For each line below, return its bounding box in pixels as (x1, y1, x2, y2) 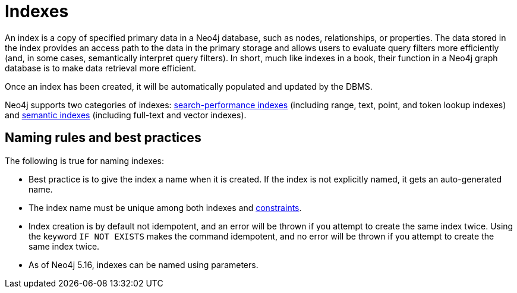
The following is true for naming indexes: (5, 155, 165, 166)
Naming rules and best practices (5, 130, 201, 146)
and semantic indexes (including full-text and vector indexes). (5, 109, 247, 120)
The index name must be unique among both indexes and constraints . (29, 202, 302, 213)
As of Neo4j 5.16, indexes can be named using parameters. (29, 259, 258, 270)
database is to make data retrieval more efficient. (5, 62, 197, 73)
